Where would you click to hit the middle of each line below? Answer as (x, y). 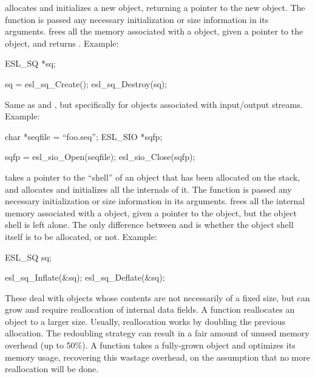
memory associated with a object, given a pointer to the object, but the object (151, 212)
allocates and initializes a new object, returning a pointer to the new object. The (155, 7)
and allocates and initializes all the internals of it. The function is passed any (148, 189)
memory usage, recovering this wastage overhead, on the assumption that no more (157, 357)
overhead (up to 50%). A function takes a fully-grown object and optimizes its (150, 345)
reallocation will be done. (52, 369)
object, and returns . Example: (62, 43)
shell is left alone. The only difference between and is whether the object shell (149, 225)
